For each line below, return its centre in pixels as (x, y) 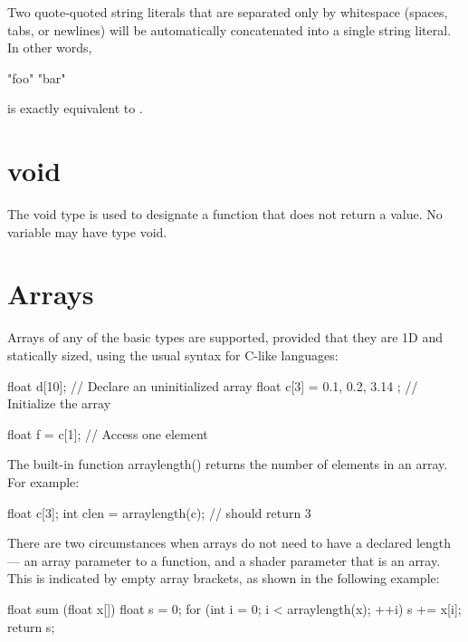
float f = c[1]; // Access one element (108, 433)
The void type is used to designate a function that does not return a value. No (225, 214)
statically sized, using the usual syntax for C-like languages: (173, 355)
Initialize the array (59, 403)
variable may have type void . (87, 231)
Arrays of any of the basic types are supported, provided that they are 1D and (225, 337)
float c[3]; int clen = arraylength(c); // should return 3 (159, 512)
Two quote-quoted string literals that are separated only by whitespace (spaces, (228, 12)
